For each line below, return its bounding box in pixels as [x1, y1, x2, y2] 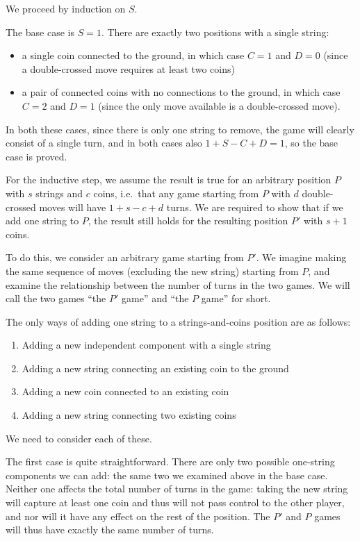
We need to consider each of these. [6, 431, 152, 445]
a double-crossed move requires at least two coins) [22, 61, 235, 76]
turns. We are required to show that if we [166, 199, 343, 214]
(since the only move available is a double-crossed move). [98, 98, 341, 113]
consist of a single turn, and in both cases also [6, 135, 202, 150]
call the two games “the [6, 291, 106, 306]
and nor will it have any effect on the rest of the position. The [6, 508, 270, 523]
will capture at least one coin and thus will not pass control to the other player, [6, 495, 345, 510]
